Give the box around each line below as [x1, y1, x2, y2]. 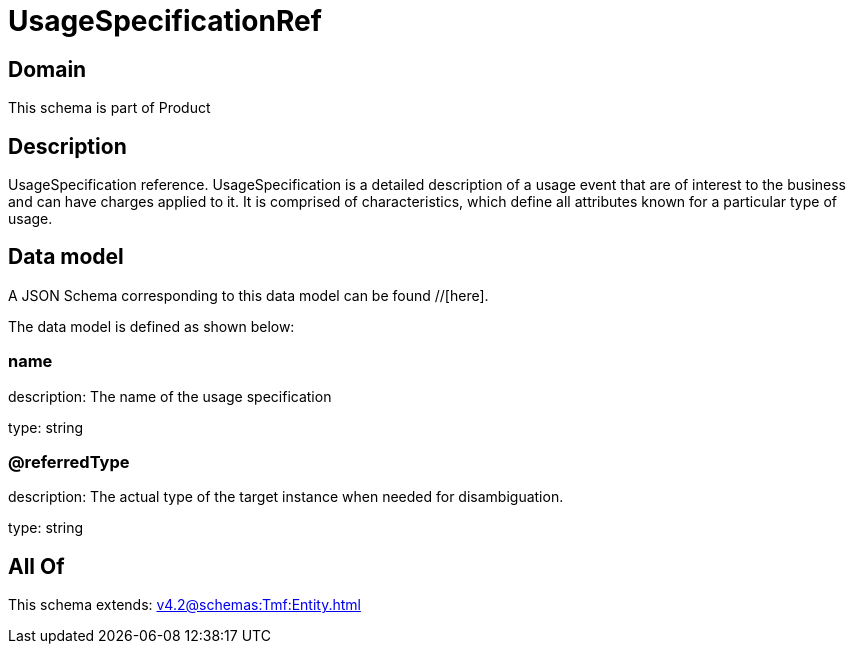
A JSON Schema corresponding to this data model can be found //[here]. [8, 286, 489, 304]
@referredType [8, 451, 130, 472]
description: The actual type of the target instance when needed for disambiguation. [8, 488, 564, 506]
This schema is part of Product [8, 99, 211, 117]
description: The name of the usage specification [8, 387, 332, 405]
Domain [8, 56, 87, 82]
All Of [8, 553, 65, 579]
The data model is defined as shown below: [8, 317, 295, 335]
